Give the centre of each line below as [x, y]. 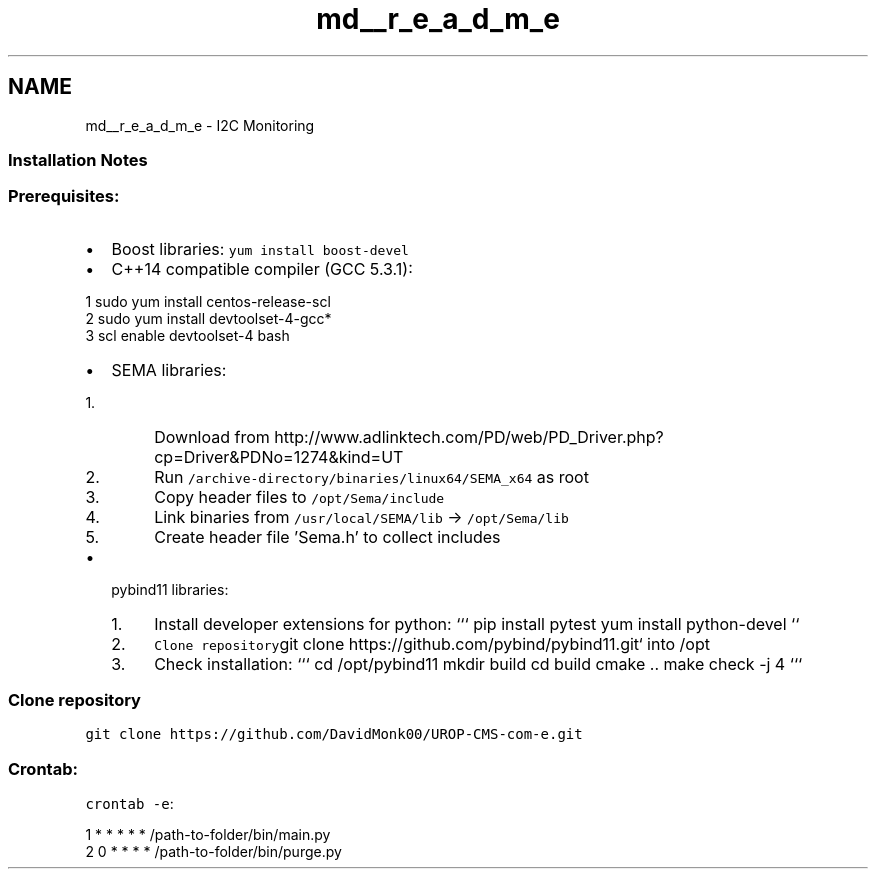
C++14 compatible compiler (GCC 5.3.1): [262, 268]
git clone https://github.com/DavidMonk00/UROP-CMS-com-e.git [334, 734]
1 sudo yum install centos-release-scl [208, 301]
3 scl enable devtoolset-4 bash [187, 335]
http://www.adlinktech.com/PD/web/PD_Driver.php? [469, 436]
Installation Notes [78, 159]
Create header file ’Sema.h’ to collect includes [327, 536]
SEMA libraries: [169, 369]
